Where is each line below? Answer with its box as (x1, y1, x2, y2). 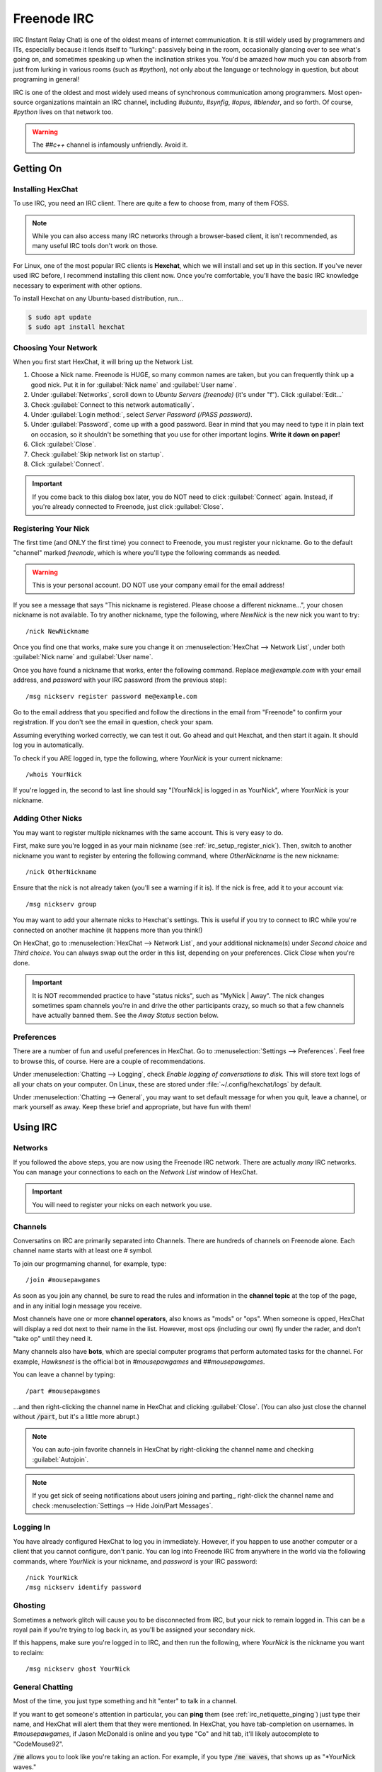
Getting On (13, 162, 62, 174)
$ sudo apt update (28, 313, 92, 321)
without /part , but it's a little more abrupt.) (13, 1413, 140, 1421)
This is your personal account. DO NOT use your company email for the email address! (32, 581, 285, 590)
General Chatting (13, 1682, 74, 1692)
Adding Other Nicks (13, 814, 83, 824)
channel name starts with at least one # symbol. (13, 1246, 153, 1255)
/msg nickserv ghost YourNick (25, 1665, 131, 1673)
